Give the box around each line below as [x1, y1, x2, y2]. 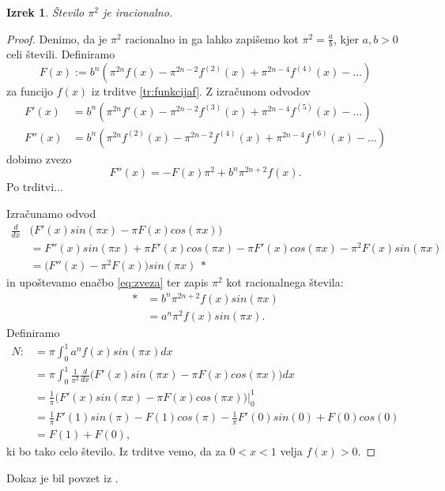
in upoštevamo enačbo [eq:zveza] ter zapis [6, 274, 209, 290]
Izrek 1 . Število [6, 4, 85, 20]
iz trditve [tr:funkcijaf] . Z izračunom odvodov [91, 83, 311, 99]
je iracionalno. [102, 4, 173, 20]
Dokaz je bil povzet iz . [6, 469, 119, 485]
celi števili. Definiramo [6, 46, 115, 62]
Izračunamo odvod [6, 204, 96, 221]
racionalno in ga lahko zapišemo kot [125, 30, 299, 47]
